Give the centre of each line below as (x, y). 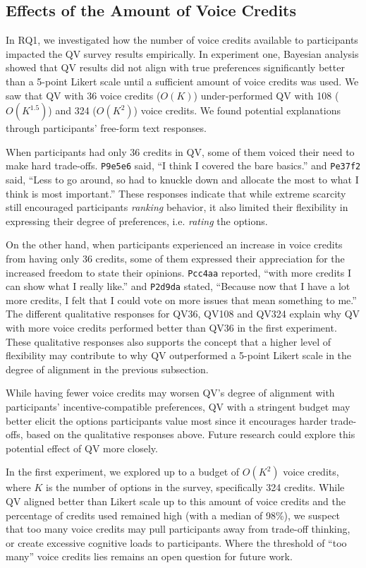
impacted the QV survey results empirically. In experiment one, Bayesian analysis (182, 53)
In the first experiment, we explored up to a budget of (123, 472)
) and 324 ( (72, 110)
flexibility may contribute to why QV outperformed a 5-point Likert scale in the (179, 355)
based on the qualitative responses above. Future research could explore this (191, 434)
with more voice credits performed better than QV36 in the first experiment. (171, 328)
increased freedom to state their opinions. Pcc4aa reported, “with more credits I (178, 272)
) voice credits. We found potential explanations (237, 110)
